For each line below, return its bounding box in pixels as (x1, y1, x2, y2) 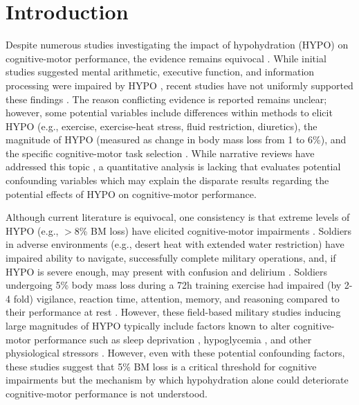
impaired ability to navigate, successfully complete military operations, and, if (6, 251, 336, 265)
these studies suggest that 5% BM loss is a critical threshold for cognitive (6, 359, 317, 373)
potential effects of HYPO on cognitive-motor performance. (6, 186, 257, 201)
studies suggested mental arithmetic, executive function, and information (6, 64, 315, 79)
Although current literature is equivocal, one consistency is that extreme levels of (6, 210, 350, 224)
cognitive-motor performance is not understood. (6, 386, 208, 400)
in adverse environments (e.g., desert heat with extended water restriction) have (6, 237, 344, 251)
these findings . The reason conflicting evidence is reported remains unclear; (6, 91, 327, 106)
